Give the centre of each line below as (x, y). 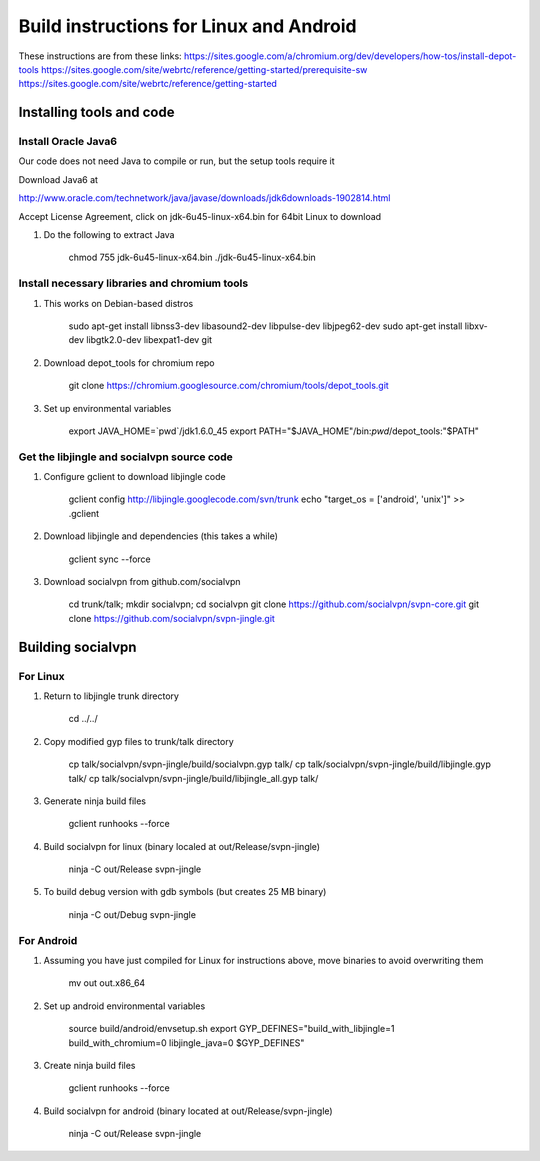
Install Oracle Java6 (68, 142)
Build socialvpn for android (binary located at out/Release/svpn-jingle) (188, 1111)
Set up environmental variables (107, 408)
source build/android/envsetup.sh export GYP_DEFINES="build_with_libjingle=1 (231, 1029)
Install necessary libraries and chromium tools (133, 283)
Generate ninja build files (95, 801)
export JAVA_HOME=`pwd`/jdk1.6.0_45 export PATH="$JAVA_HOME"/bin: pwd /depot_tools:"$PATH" (274, 431)
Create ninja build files (89, 1065)
